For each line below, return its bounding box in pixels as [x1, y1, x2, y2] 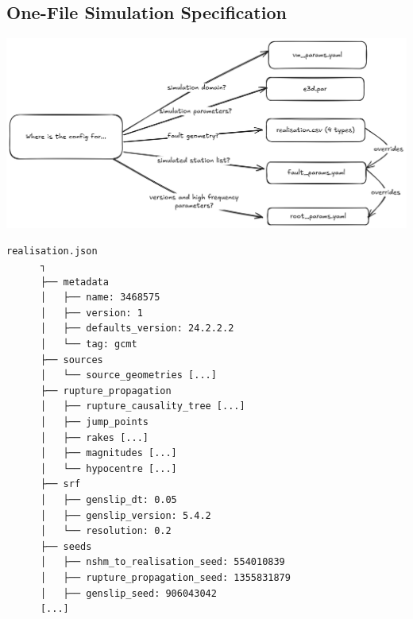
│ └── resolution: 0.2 [40, 525, 172, 537]
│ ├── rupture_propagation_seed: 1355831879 [40, 571, 291, 583]
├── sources [40, 354, 103, 366]
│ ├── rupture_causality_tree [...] [40, 400, 245, 412]
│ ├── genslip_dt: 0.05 [40, 494, 177, 505]
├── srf [40, 478, 81, 490]
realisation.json [6, 245, 98, 257]
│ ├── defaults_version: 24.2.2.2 [40, 323, 234, 335]
